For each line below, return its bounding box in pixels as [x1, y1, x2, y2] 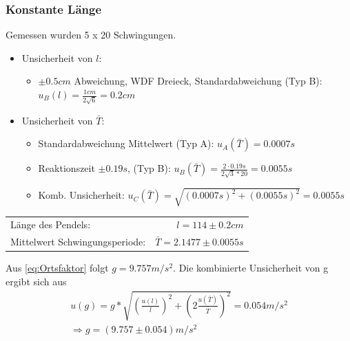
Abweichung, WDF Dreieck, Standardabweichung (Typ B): [74, 74, 322, 88]
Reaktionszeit [38, 161, 95, 175]
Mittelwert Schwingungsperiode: [10, 234, 146, 249]
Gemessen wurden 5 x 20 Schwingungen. [6, 27, 176, 42]
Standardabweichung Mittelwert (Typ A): [38, 136, 214, 151]
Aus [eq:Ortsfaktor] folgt [6, 261, 109, 275]
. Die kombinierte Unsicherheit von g [173, 261, 329, 275]
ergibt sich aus [6, 274, 67, 288]
